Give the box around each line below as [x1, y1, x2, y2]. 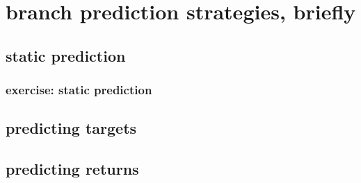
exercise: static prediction [6, 81, 152, 98]
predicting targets [6, 117, 137, 139]
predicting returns [6, 158, 139, 180]
